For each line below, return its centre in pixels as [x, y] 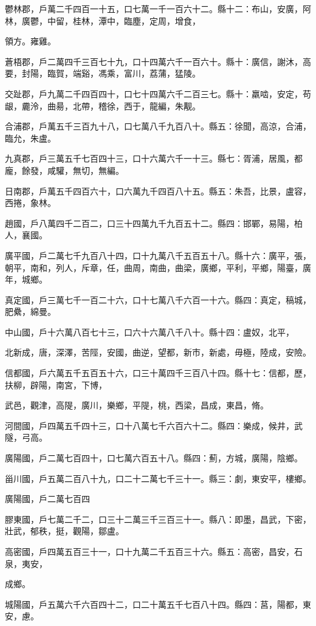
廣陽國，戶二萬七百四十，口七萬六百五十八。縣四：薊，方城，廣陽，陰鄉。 [154, 458]
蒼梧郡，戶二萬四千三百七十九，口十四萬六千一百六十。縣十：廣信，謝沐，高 [158, 61]
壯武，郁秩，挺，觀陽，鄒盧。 [64, 531]
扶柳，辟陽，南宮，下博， [56, 384]
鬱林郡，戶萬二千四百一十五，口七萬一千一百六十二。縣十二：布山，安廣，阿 [158, 9]
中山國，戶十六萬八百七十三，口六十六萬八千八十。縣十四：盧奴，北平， [149, 332]
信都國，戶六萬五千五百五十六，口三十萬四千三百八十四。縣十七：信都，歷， [158, 373]
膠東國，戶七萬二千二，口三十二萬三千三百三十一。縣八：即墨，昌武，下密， [158, 519]
